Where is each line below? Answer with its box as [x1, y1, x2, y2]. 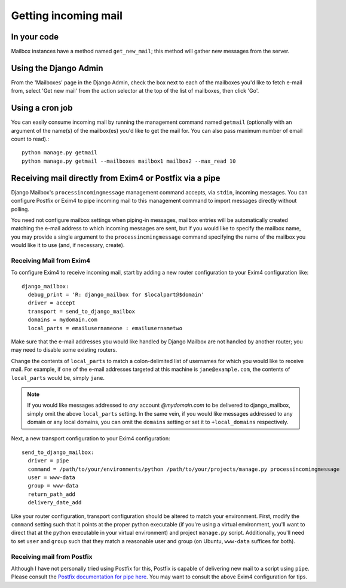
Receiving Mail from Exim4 [11, 256, 91, 264]
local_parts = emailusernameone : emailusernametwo [27, 325, 182, 331]
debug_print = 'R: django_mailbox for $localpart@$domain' [27, 291, 204, 298]
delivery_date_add [27, 499, 82, 506]
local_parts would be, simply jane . [11, 374, 105, 381]
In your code [11, 32, 59, 42]
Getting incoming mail [11, 9, 123, 22]
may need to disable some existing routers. [11, 346, 118, 354]
